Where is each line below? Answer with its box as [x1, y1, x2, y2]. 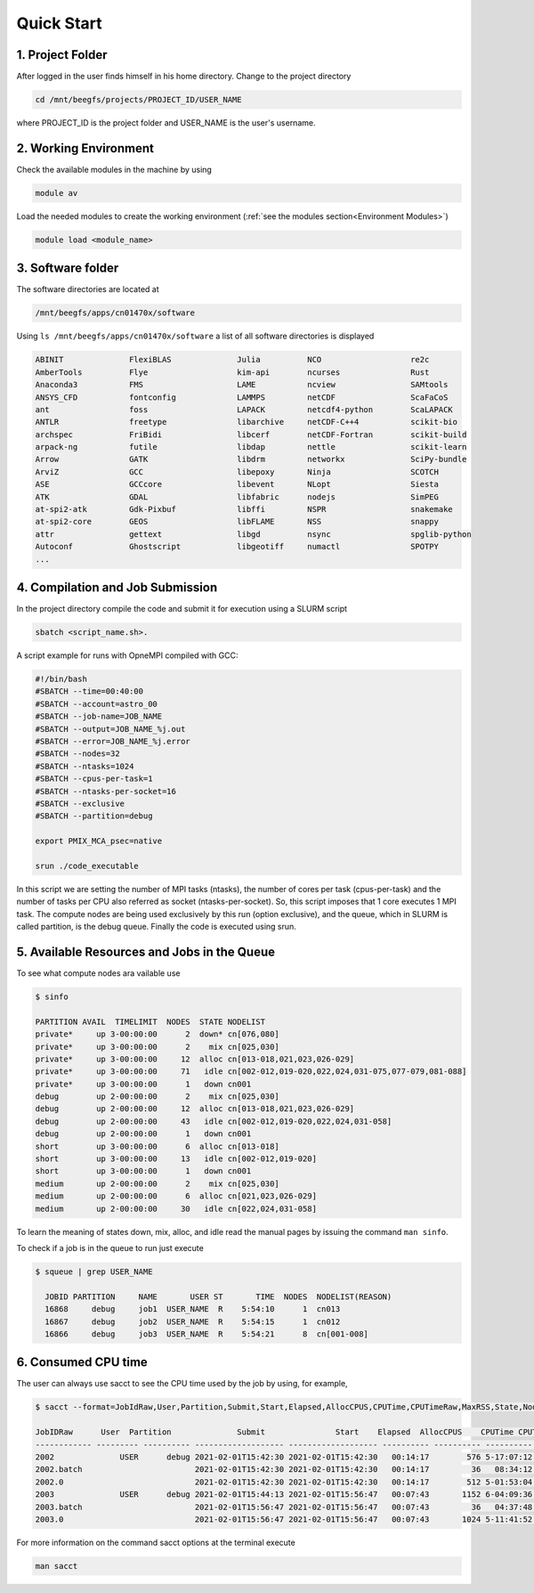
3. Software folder [16, 261, 119, 276]
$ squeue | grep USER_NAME [35, 1266, 153, 1277]
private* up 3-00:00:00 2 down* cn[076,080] [35, 1029, 279, 1039]
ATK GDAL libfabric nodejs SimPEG [35, 492, 440, 502]
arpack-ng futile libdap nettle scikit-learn [35, 442, 467, 452]
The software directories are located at [16, 284, 159, 295]
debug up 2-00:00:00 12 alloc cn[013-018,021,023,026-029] [35, 1104, 355, 1114]
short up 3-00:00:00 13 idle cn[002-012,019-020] [35, 1154, 318, 1164]
